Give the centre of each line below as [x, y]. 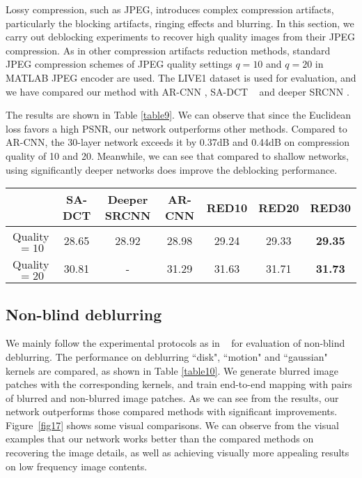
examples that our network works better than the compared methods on [160, 439]
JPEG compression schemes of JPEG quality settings [119, 64]
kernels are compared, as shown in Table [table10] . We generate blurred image [172, 370]
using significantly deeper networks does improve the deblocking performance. [172, 169]
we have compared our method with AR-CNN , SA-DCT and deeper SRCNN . [178, 91]
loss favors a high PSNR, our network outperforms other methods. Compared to [176, 128]
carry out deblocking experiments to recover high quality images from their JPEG [181, 37]
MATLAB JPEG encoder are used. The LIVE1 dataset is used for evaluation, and [181, 77]
